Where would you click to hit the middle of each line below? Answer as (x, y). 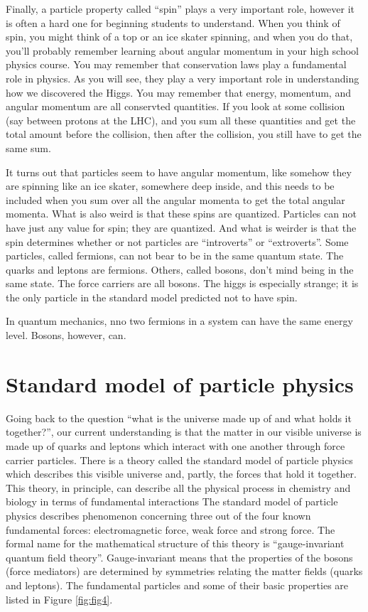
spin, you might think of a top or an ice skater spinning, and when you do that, (179, 37)
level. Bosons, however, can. (66, 335)
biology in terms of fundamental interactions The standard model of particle (172, 501)
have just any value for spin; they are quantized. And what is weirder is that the (181, 227)
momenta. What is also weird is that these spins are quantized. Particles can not (181, 214)
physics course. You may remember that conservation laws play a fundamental (176, 64)
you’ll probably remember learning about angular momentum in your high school (182, 50)
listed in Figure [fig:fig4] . (59, 599)
